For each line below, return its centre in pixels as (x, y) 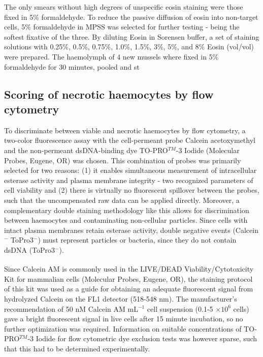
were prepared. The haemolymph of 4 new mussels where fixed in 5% (111, 56)
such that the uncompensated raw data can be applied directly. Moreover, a (122, 200)
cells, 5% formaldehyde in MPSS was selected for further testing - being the (122, 27)
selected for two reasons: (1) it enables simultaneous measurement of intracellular (130, 170)
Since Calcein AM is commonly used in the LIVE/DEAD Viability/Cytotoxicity (129, 269)
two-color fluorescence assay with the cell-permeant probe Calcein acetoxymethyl (130, 140)
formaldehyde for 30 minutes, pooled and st (72, 66)
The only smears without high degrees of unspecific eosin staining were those (124, 7)
